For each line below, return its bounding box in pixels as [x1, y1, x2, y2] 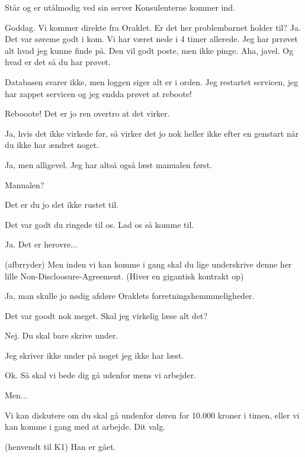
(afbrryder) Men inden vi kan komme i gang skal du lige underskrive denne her [5, 258, 292, 270]
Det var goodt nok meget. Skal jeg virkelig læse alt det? [5, 309, 208, 321]
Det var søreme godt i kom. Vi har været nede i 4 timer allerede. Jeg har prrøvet [5, 33, 298, 45]
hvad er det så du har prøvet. [5, 56, 111, 68]
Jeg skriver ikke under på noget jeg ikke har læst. [5, 349, 184, 361]
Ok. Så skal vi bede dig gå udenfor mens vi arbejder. [5, 369, 197, 381]
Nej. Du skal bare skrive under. [5, 329, 118, 342]
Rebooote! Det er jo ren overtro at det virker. [5, 107, 170, 120]
